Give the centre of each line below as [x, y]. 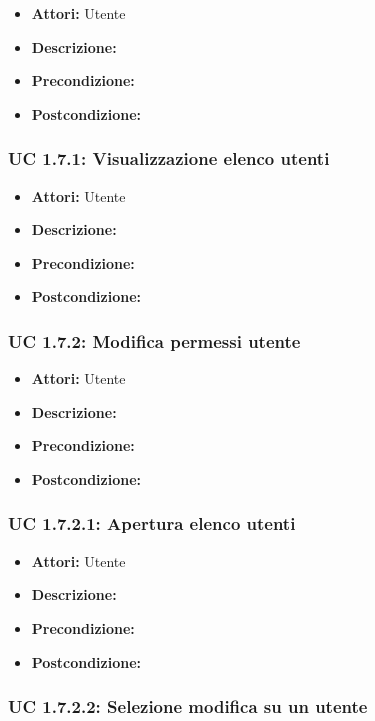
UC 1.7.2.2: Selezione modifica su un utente [188, 706]
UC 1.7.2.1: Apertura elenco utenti [152, 523]
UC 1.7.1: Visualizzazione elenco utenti [169, 158]
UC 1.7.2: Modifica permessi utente [154, 340]
